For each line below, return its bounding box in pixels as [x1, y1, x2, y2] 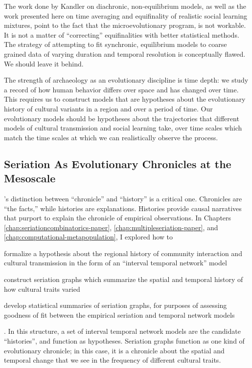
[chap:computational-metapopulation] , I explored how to [4, 232, 173, 242]
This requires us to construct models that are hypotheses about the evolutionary [4, 94, 246, 104]
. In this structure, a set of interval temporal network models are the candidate [4, 326, 241, 336]
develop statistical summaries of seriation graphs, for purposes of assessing [4, 300, 227, 310]
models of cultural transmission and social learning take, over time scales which [4, 123, 242, 133]
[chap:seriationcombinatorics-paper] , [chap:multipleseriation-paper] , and [4, 222, 218, 232]
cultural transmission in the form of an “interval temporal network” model [4, 258, 227, 268]
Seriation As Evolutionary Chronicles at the [4, 156, 231, 171]
